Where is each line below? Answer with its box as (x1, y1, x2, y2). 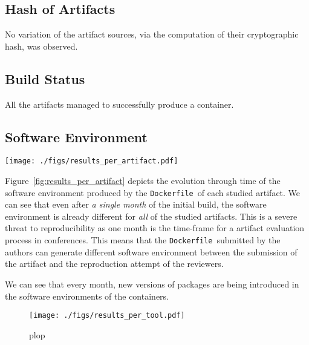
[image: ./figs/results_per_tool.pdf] (29, 311, 185, 320)
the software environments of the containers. (5, 289, 169, 302)
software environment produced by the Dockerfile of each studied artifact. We (5, 186, 301, 199)
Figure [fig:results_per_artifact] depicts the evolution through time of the (5, 174, 281, 187)
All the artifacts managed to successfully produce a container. (5, 97, 234, 110)
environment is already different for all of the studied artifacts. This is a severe (5, 209, 298, 222)
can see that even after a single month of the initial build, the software (5, 198, 267, 211)
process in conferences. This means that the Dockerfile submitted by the (5, 234, 281, 246)
